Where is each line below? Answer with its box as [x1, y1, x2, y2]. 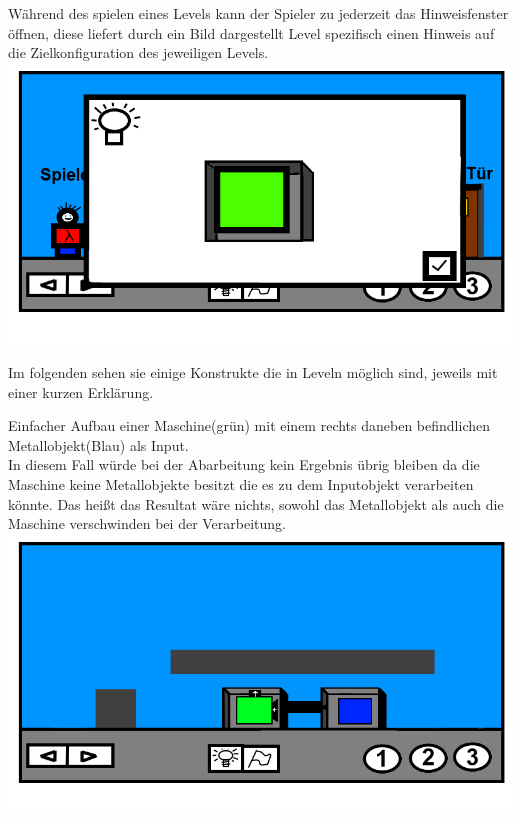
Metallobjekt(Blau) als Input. [8, 434, 189, 455]
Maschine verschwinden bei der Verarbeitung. [8, 513, 286, 534]
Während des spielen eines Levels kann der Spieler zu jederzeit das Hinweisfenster [8, 3, 509, 23]
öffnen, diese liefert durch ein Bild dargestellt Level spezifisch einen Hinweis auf [8, 22, 495, 43]
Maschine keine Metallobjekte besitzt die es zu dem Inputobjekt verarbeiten [8, 473, 474, 494]
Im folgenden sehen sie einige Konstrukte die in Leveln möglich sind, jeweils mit [8, 361, 498, 382]
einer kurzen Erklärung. [8, 381, 154, 402]
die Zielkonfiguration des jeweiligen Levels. [8, 42, 269, 63]
